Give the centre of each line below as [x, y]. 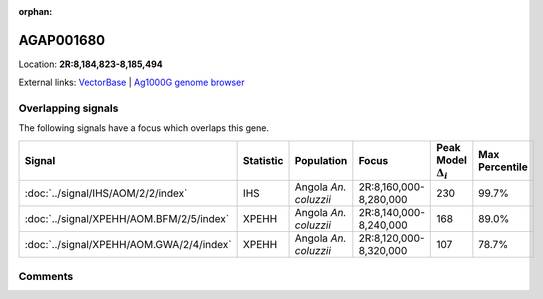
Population [321, 161]
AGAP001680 [62, 40]
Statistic [263, 161]
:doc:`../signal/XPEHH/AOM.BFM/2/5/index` [127, 219]
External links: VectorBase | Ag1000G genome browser [131, 82]
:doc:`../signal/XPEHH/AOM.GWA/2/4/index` [128, 245]
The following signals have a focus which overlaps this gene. [144, 128]
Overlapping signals [68, 108]
